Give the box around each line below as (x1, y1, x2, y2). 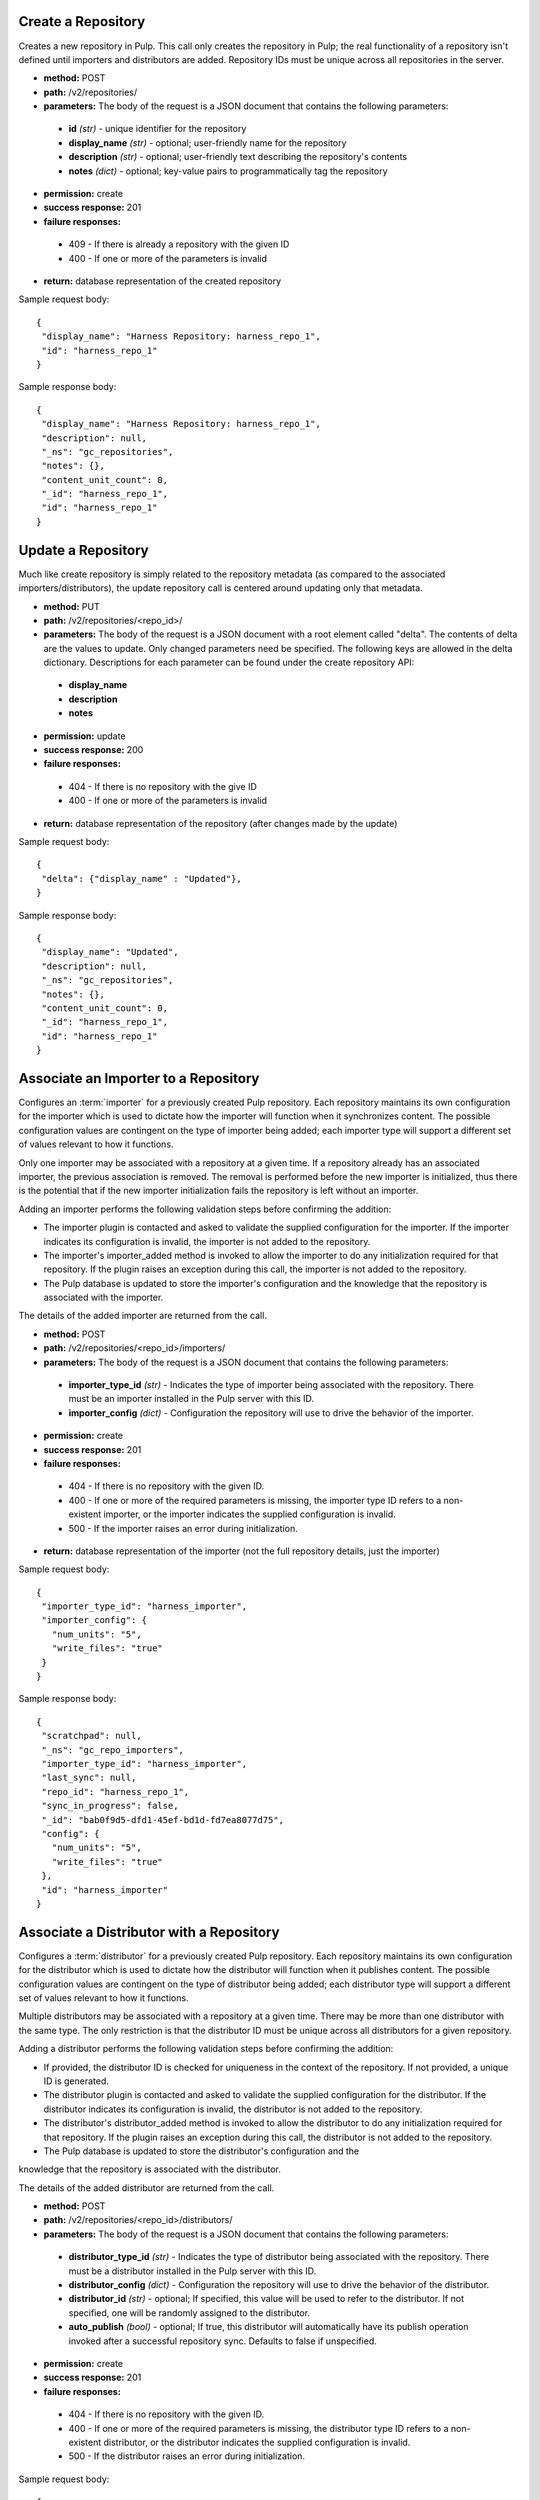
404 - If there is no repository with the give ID (68, 780, 257, 792)
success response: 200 (43, 744, 144, 756)
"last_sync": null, (41, 1772, 137, 1784)
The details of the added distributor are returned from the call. (18, 2181, 275, 2194)
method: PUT (43, 600, 100, 612)
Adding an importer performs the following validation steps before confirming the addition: (18, 1203, 392, 1215)
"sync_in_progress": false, (41, 1800, 179, 1812)
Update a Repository (18, 541, 149, 559)
